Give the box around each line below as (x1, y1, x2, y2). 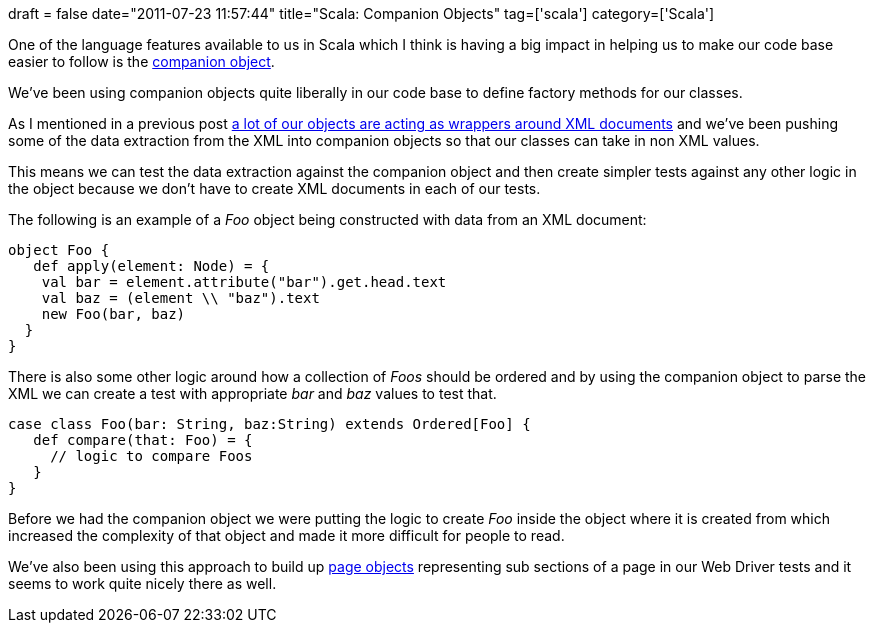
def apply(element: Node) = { (33, 258, 270, 274)
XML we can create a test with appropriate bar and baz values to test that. (8, 385, 497, 402)
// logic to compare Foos (50, 448, 253, 464)
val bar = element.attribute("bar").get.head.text (41, 274, 447, 290)
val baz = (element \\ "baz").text (41, 290, 320, 306)
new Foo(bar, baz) (41, 306, 186, 322)
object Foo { (8, 242, 110, 258)
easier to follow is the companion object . (8, 53, 275, 70)
